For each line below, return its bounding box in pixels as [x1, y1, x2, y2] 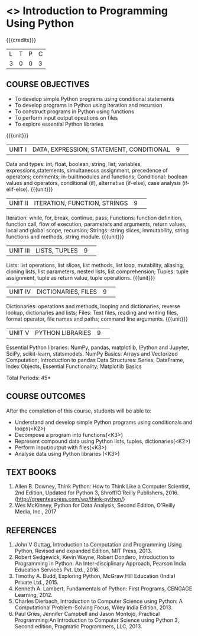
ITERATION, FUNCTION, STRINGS [34, 199, 128, 207]
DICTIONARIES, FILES [36, 287, 98, 296]
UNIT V [9, 328, 30, 337]
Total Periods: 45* [6, 374, 51, 381]
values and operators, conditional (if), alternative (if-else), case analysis [6, 179, 181, 186]
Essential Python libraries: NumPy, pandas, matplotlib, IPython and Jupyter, [6, 344, 190, 351]
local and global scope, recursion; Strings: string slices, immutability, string [6, 226, 189, 234]
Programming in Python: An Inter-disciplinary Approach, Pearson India [14, 560, 186, 567]
